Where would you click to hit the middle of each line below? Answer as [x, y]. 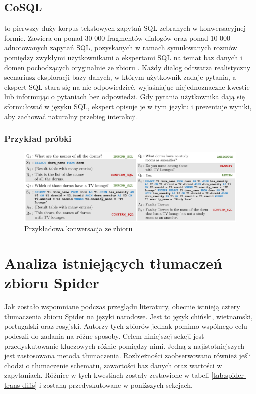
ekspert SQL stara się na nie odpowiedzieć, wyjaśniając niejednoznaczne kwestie [127, 87]
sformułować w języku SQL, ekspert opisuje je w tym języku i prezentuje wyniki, [128, 106]
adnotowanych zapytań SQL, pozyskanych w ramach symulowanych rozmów [121, 48]
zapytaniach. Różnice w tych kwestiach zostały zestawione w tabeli [107, 375]
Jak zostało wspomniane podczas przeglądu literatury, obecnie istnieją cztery [122, 307]
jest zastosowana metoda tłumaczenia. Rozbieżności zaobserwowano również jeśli [128, 356]
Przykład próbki [38, 139]
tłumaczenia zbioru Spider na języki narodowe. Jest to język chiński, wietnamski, [128, 316]
